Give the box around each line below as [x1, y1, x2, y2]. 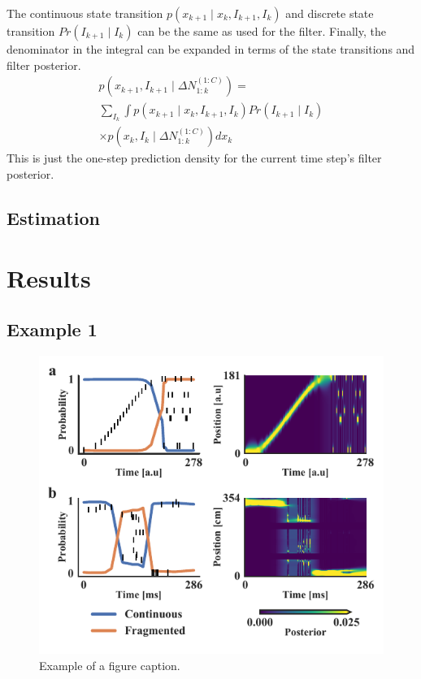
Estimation [7, 205, 100, 231]
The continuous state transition [7, 5, 163, 21]
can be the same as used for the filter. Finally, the [137, 23, 386, 39]
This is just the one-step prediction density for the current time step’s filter [7, 149, 382, 167]
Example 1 [7, 317, 98, 342]
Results [7, 261, 91, 294]
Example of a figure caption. [39, 656, 180, 673]
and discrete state [285, 5, 374, 21]
